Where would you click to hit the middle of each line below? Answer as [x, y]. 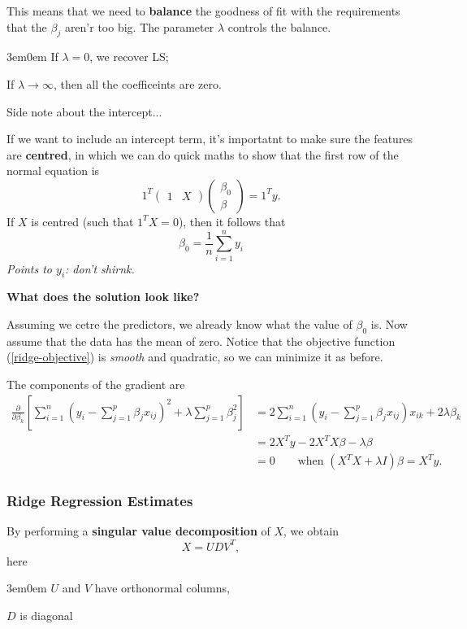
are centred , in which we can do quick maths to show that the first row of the [203, 154]
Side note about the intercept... [84, 111]
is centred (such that [82, 221]
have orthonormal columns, [162, 588]
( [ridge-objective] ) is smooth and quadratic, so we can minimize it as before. [195, 357]
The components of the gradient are [96, 384]
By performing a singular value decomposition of [138, 531]
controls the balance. [279, 26]
